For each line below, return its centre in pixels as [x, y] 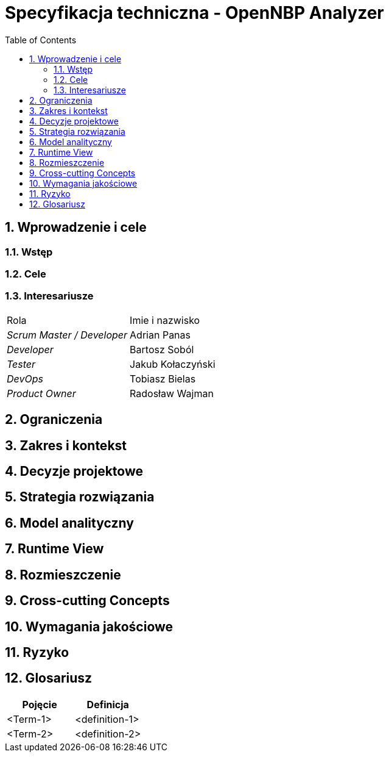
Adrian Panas [160, 335]
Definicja [108, 704]
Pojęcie [40, 704]
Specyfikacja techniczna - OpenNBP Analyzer [194, 13]
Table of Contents [41, 40]
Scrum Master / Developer [67, 335]
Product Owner [41, 393]
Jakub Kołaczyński [173, 364]
